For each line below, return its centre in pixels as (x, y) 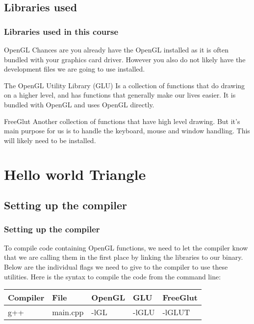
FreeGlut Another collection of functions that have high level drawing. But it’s (122, 121)
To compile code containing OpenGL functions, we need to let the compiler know (126, 247)
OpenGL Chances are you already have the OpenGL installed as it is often (116, 50)
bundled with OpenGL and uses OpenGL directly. (79, 104)
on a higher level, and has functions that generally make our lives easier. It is (120, 95)
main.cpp (68, 312)
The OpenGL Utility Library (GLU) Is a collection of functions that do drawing (125, 85)
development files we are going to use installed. (75, 69)
